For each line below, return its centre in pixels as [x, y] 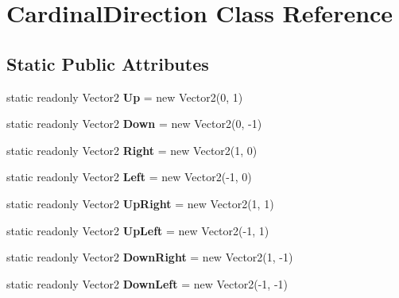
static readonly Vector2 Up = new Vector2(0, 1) [125, 97]
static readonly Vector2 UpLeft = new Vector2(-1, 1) [138, 230]
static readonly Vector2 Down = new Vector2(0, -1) [134, 124]
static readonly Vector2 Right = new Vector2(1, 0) [132, 150]
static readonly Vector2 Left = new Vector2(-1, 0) [129, 177]
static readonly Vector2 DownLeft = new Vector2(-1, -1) [147, 283]
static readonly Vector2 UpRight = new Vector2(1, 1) [140, 203]
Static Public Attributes [108, 63]
